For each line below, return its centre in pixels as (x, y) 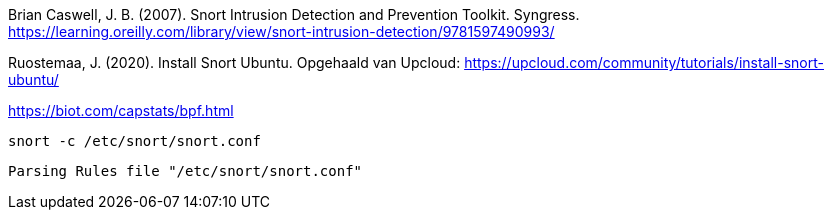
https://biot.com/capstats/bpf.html (121, 110)
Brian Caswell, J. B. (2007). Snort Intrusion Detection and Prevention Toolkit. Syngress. (294, 14)
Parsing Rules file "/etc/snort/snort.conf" (185, 171)
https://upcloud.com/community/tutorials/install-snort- (644, 62)
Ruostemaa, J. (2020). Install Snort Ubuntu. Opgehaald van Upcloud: (234, 62)
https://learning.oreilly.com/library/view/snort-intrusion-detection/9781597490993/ (281, 31)
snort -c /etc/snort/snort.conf (134, 141)
